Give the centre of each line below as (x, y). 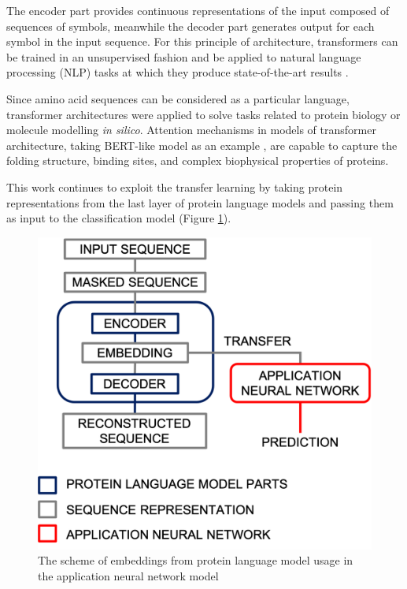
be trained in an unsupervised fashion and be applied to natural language (184, 56)
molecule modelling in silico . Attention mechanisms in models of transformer (191, 130)
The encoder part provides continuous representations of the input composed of (198, 10)
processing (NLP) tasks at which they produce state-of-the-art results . (178, 72)
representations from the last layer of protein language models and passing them (200, 202)
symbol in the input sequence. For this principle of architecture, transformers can (202, 41)
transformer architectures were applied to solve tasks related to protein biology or (203, 114)
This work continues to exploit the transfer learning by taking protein (175, 186)
